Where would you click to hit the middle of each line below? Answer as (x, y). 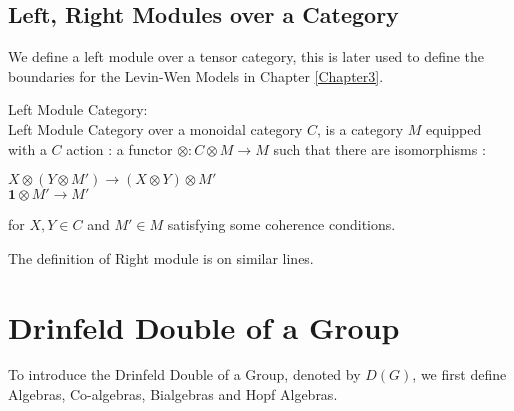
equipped (453, 128)
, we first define (459, 374)
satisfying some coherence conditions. (281, 224)
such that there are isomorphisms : (379, 148)
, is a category (360, 128)
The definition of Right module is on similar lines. (161, 257)
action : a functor (119, 148)
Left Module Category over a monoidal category (155, 128)
